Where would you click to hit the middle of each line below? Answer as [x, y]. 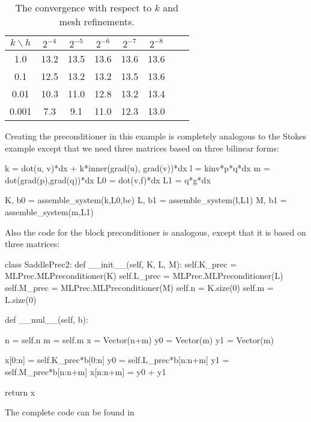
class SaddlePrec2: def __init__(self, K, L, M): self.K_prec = [121, 264]
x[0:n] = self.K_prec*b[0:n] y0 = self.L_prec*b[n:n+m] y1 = [117, 360]
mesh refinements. [97, 21]
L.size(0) [21, 299]
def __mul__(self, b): [47, 320]
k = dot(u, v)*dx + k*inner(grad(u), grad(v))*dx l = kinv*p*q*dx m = [137, 168]
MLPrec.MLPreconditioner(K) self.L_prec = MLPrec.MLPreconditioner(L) [144, 276]
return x [20, 392]
